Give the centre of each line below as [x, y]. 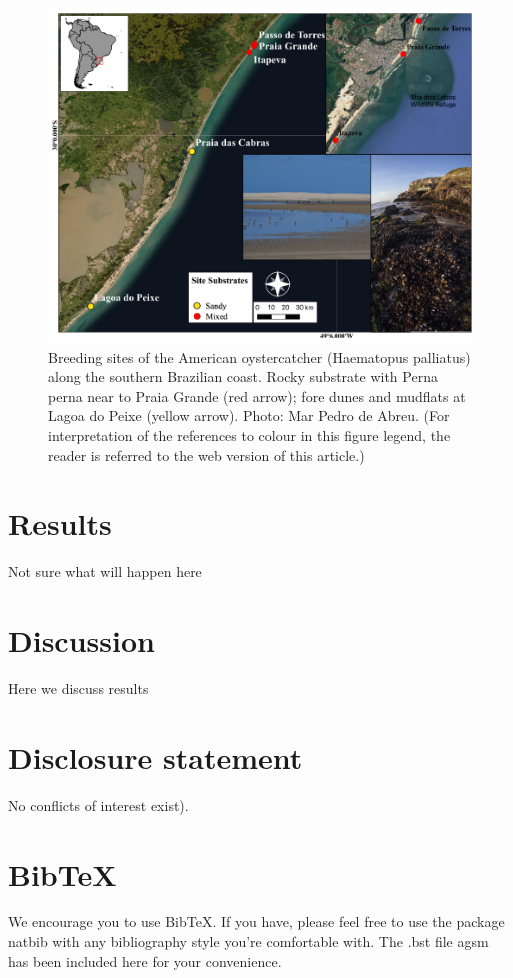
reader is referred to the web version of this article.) [206, 454]
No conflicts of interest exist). [98, 804]
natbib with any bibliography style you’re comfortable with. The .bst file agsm [248, 941]
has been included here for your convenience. [145, 960]
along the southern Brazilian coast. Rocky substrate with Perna [243, 376]
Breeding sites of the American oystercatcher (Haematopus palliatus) [259, 356]
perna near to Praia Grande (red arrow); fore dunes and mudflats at [257, 395]
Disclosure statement [155, 756]
